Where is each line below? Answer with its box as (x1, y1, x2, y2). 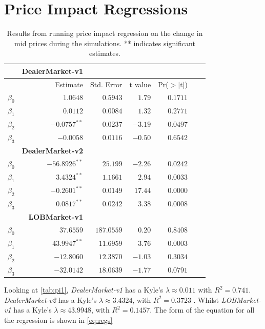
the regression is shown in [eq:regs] (4, 314, 113, 325)
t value (129, 79, 151, 89)
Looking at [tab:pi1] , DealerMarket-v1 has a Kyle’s (4, 284, 164, 295)
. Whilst (193, 294, 219, 305)
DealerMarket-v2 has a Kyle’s (4, 294, 97, 305)
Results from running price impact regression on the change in (7, 28, 203, 38)
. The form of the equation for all (150, 304, 255, 315)
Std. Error (90, 79, 123, 89)
